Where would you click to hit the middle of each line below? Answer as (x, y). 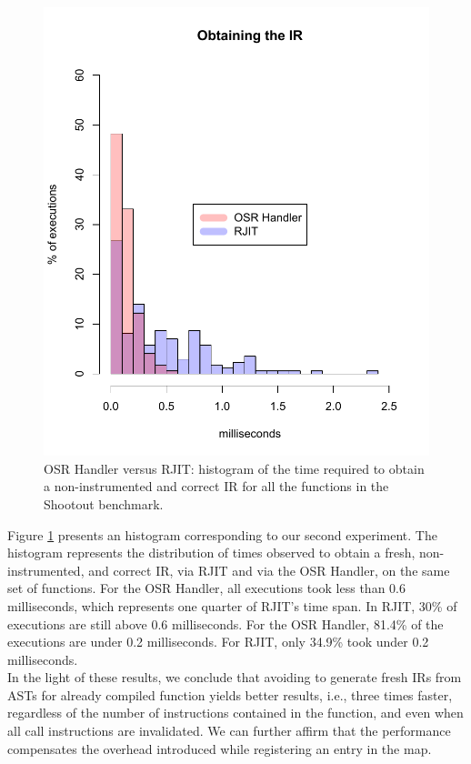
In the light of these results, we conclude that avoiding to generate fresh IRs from (235, 677)
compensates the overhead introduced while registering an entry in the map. (220, 748)
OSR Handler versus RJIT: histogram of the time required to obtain (234, 468)
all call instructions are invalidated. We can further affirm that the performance (229, 731)
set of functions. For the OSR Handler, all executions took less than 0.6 (206, 588)
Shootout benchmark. (104, 503)
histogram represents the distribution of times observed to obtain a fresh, (211, 553)
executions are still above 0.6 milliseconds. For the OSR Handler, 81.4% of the (225, 623)
